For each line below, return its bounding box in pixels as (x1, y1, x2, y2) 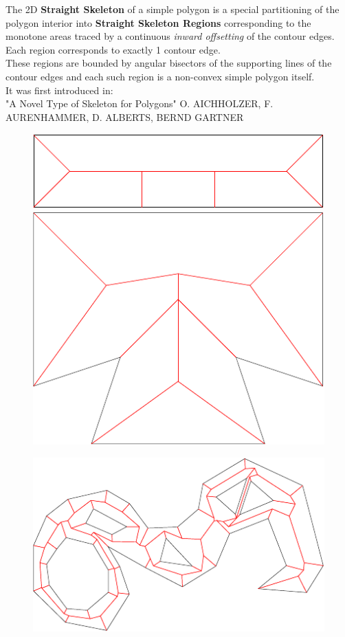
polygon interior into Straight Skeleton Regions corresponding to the (5, 15, 311, 30)
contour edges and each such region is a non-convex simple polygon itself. (5, 69, 315, 83)
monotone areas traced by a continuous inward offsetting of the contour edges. (5, 29, 335, 43)
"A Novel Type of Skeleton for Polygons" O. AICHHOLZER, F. (5, 96, 274, 111)
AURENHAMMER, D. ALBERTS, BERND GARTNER (5, 109, 244, 124)
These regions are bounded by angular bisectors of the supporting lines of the (5, 56, 332, 70)
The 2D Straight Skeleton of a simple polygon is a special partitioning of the (5, 2, 340, 16)
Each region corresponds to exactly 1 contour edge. (5, 42, 221, 56)
